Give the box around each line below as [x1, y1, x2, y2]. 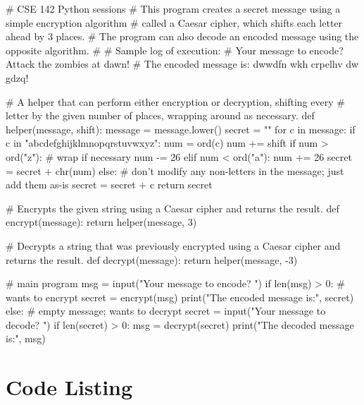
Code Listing [6, 373, 133, 401]
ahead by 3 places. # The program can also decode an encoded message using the [6, 29, 359, 44]
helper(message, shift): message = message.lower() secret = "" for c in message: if [6, 121, 356, 136]
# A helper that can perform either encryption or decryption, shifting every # [6, 94, 345, 109]
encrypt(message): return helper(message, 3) [6, 214, 197, 229]
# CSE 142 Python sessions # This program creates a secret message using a [6, 1, 341, 16]
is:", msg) [6, 331, 46, 346]
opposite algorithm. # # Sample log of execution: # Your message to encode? [6, 42, 344, 57]
